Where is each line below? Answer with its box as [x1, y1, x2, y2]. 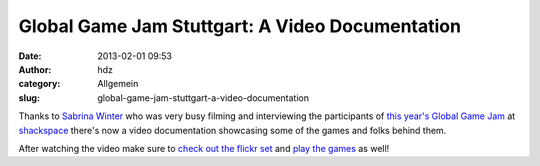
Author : [18, 63, 52, 75]
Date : [18, 50, 42, 62]
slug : [18, 91, 40, 104]
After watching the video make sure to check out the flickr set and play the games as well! [18, 142, 390, 154]
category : [18, 78, 61, 90]
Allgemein [97, 78, 139, 90]
